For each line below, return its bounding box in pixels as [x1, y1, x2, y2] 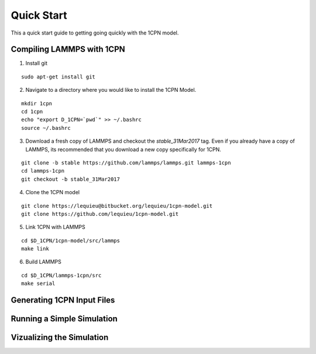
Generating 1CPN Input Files [11, 295, 115, 305]
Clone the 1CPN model [25, 189, 80, 196]
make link [21, 246, 49, 252]
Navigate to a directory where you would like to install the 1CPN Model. [25, 87, 197, 94]
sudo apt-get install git [21, 73, 96, 80]
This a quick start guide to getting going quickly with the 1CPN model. [11, 29, 179, 36]
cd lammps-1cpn [21, 167, 65, 174]
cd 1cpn [21, 108, 43, 115]
